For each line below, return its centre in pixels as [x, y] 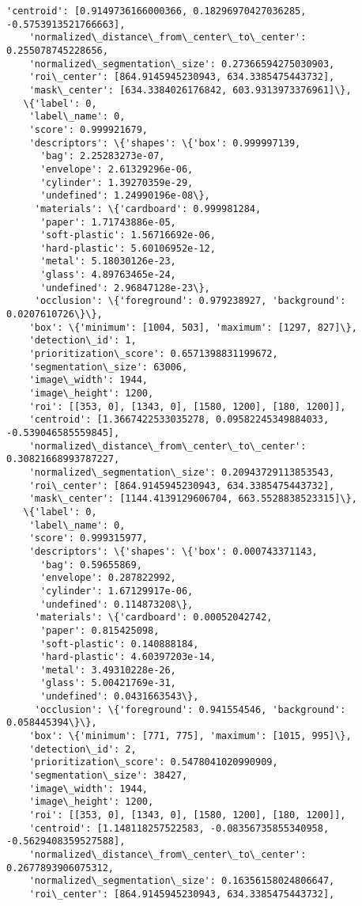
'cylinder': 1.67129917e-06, [117, 591]
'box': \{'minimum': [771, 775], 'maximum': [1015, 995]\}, [190, 736]
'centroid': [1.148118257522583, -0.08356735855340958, [179, 828]
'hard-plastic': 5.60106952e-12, [128, 248]
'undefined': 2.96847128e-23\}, [125, 288]
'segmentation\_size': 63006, [108, 367]
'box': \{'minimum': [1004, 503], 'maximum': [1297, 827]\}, [193, 327]
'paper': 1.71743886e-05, [108, 222]
